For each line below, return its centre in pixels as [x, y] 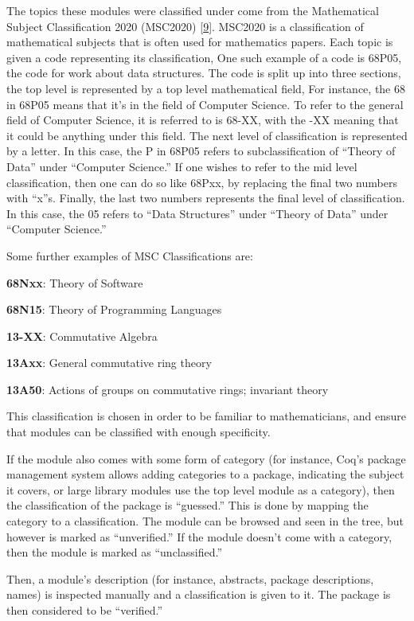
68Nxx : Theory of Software [75, 282]
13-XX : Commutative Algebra [82, 336]
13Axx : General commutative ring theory [109, 363]
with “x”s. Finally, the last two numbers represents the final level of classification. [206, 198]
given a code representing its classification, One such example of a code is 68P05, [204, 57]
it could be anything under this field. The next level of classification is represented [207, 135]
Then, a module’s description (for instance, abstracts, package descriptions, [190, 578]
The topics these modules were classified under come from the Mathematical [193, 10]
